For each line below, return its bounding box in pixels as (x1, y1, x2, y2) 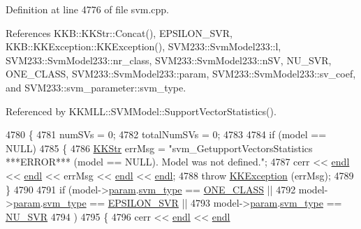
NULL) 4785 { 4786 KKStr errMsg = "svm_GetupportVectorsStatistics (6, 140, 313, 155)
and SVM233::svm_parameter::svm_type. (6, 80, 186, 94)
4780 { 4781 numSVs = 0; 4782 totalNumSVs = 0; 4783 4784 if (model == (6, 127, 327, 142)
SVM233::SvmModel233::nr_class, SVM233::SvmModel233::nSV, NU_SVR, (6, 52, 332, 67)
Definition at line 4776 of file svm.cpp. (6, 2, 170, 16)
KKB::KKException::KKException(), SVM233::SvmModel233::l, (6, 39, 281, 54)
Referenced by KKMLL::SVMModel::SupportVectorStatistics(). (6, 103, 277, 118)
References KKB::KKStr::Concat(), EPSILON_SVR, (6, 25, 233, 40)
